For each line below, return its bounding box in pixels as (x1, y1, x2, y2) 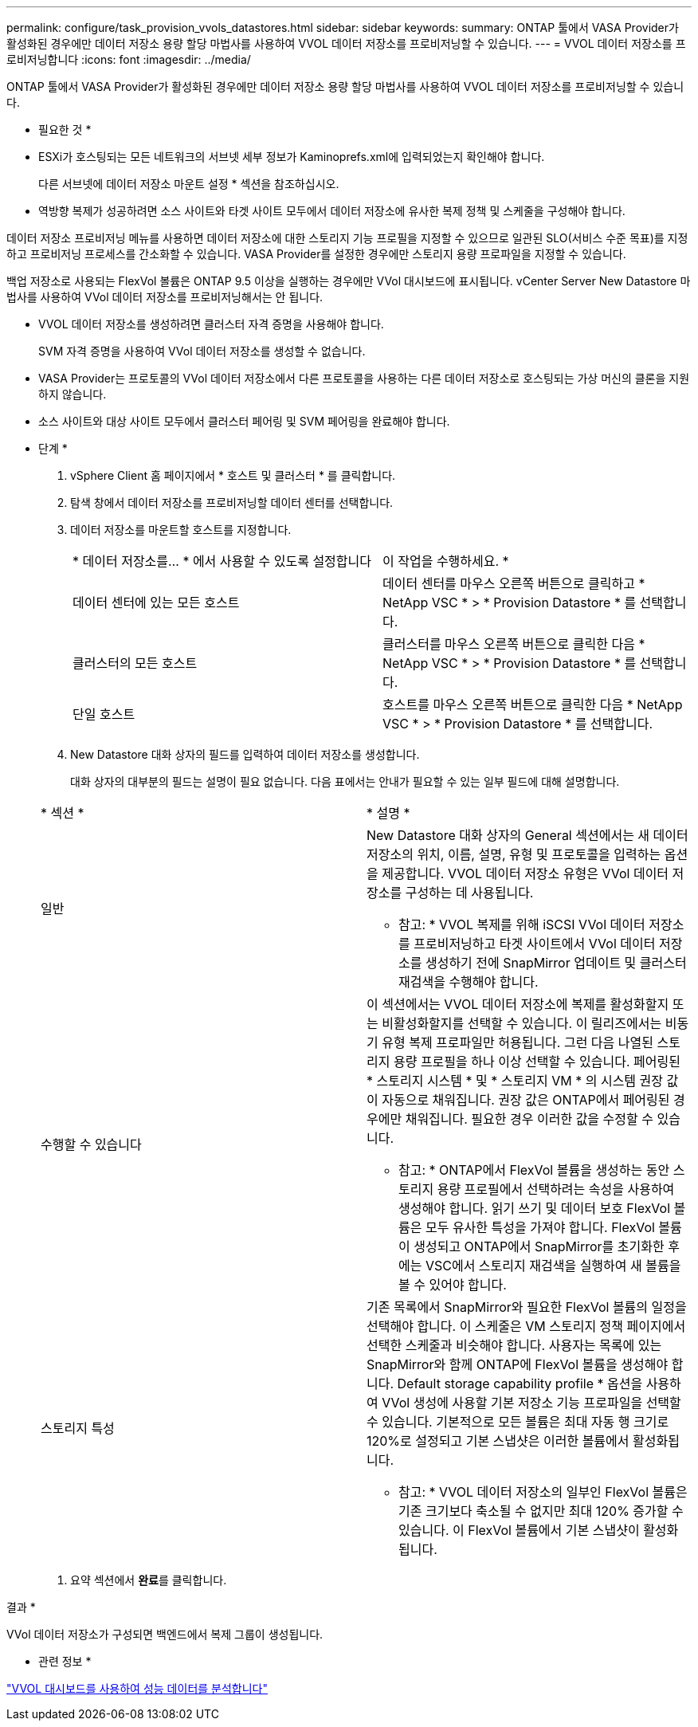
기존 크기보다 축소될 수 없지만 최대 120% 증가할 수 (398, 1503, 684, 1519)
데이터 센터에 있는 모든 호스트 (73, 595, 240, 610)
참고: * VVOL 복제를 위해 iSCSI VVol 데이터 (398, 916, 645, 932)
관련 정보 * (38, 1654, 92, 1668)
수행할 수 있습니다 (41, 1136, 142, 1152)
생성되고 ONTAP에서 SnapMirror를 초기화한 (414, 1238, 665, 1254)
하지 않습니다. (38, 387, 107, 401)
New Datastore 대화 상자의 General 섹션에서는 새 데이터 (367, 827, 688, 843)
